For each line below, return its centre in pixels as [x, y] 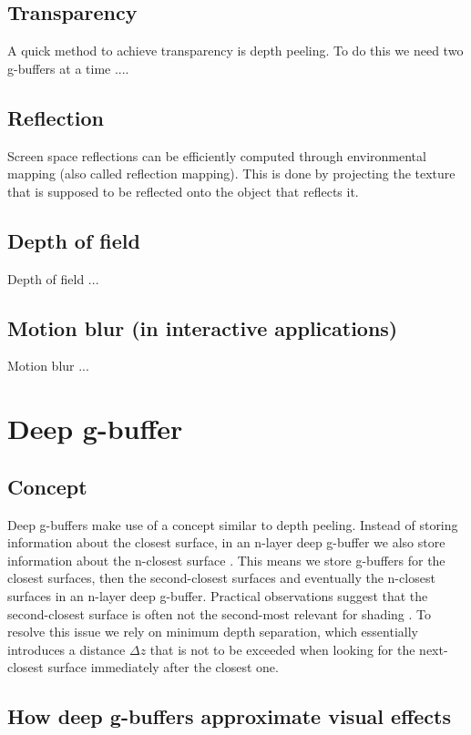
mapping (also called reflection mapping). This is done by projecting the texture [231, 174]
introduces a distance [67, 649]
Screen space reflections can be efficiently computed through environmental [217, 155]
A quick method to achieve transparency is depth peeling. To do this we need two [235, 51]
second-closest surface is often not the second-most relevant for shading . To [220, 613]
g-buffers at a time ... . [68, 68]
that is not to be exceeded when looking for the [282, 649]
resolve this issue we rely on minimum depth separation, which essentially [213, 632]
